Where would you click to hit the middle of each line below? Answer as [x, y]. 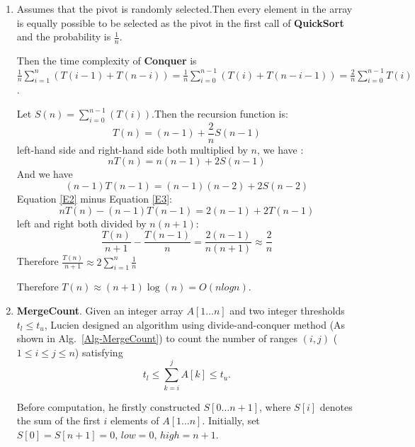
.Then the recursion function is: [220, 113]
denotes [336, 406]
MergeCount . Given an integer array [100, 311]
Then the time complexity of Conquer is [107, 61]
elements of [135, 420]
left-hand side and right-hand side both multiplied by [132, 149]
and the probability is [64, 36]
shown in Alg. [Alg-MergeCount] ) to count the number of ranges [157, 338]
